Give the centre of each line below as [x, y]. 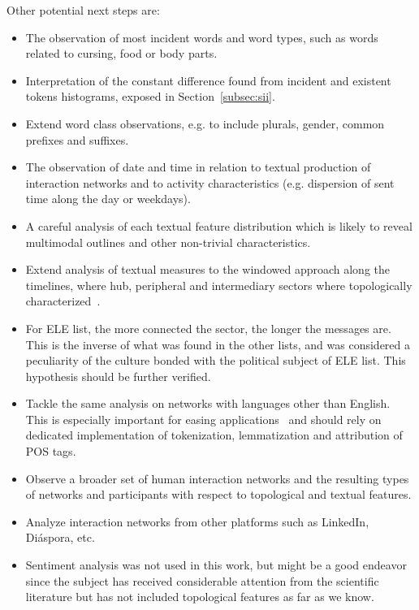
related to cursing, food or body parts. [121, 53]
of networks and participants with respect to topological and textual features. [218, 494]
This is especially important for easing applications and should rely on [203, 419]
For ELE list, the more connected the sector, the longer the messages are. [208, 328]
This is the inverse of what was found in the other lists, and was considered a [218, 344]
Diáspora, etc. [60, 537]
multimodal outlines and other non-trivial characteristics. [168, 242]
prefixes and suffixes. [77, 139]
